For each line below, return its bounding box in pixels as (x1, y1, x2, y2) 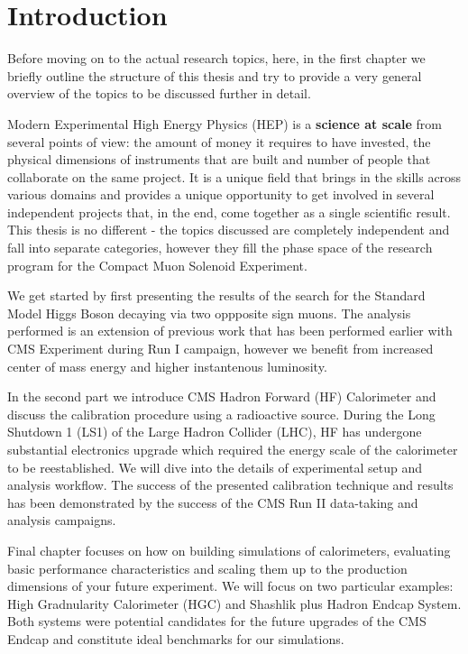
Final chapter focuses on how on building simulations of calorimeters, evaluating (7, 540, 451, 559)
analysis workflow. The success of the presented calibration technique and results (7, 475, 454, 494)
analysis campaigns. (7, 511, 116, 530)
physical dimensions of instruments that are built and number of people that (7, 150, 431, 169)
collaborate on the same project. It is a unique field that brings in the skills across (7, 167, 462, 186)
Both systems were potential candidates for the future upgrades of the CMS (7, 612, 427, 631)
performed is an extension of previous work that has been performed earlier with (7, 321, 453, 340)
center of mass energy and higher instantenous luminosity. (7, 356, 327, 375)
